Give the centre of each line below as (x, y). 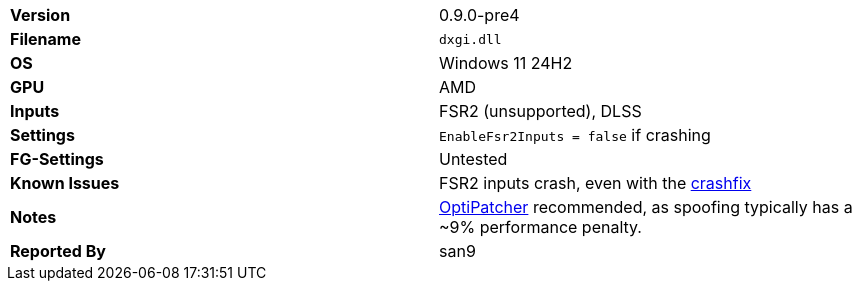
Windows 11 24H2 (506, 63)
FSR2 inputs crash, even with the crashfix (595, 183)
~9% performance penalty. (540, 227)
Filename (45, 39)
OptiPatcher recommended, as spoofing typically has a (646, 207)
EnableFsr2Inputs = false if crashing (575, 135)
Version (40, 15)
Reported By (58, 251)
